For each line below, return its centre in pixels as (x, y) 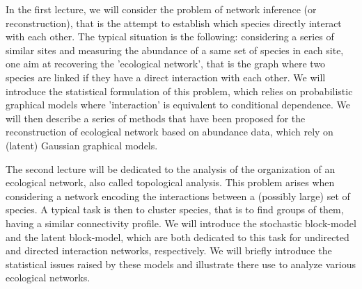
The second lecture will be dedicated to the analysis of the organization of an (171, 168)
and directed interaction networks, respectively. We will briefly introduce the (169, 250)
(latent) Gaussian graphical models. (82, 145)
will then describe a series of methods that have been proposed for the (156, 118)
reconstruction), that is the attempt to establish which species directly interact (174, 23)
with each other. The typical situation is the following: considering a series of (170, 36)
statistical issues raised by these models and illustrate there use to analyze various (181, 264)
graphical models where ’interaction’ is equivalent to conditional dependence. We (178, 105)
